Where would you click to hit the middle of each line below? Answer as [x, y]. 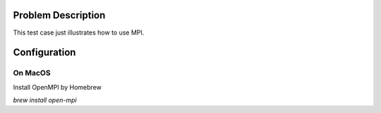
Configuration [44, 53]
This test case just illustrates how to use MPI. [79, 32]
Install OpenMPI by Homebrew [57, 87]
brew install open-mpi [45, 100]
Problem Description [59, 15]
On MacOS [32, 73]
